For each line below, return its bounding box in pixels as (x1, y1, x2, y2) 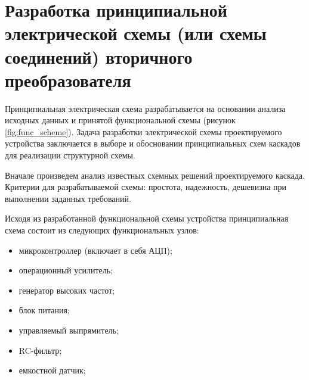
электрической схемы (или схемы (5, 21, 267, 45)
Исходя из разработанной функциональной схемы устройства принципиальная (5, 212, 289, 225)
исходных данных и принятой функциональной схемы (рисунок (5, 114, 236, 126)
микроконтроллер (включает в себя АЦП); (18, 244, 172, 256)
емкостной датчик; (18, 364, 86, 376)
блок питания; (18, 304, 70, 316)
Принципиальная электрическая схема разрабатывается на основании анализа (5, 102, 286, 114)
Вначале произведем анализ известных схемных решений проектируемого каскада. (5, 169, 305, 181)
